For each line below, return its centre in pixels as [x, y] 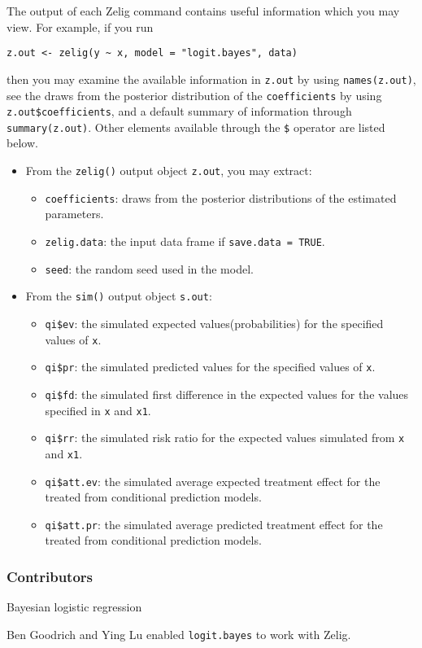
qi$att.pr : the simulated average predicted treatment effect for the [214, 524]
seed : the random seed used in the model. [149, 268]
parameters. [74, 214]
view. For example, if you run [80, 26]
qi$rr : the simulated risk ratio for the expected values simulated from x [225, 438]
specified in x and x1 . [98, 410]
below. [22, 143]
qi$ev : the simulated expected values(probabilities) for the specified [214, 323]
